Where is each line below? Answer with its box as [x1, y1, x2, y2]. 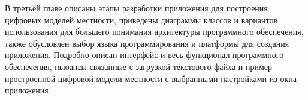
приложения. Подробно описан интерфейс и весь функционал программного [5, 49, 284, 61]
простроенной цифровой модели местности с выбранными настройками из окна [5, 72, 297, 84]
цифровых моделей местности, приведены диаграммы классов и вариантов [5, 13, 278, 26]
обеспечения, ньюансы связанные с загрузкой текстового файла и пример [5, 60, 273, 72]
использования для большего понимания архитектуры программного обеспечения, [5, 25, 304, 38]
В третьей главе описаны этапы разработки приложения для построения [5, 2, 268, 14]
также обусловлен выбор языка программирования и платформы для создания [5, 37, 289, 49]
